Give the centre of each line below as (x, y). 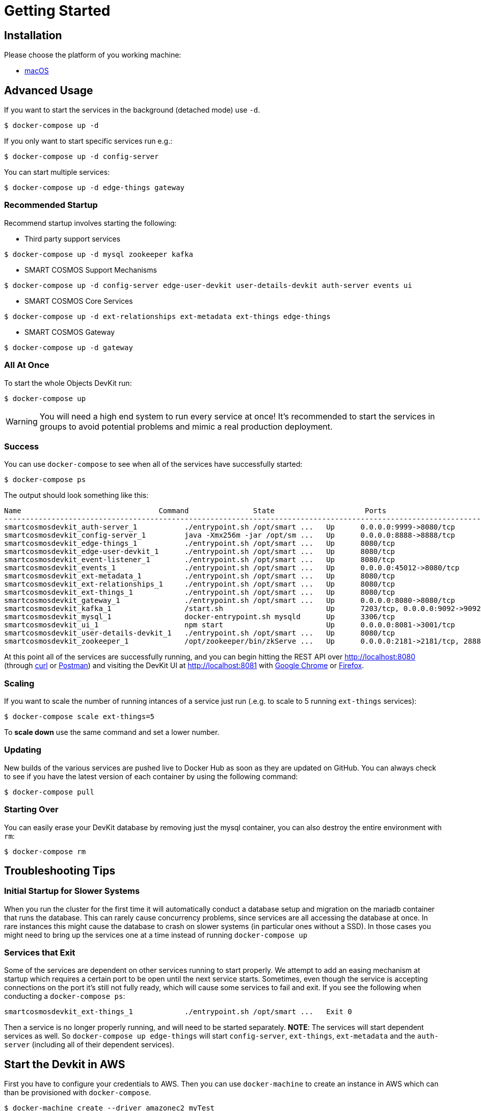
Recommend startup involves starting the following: (90, 223)
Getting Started (57, 11)
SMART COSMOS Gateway (70, 332)
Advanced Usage (49, 90)
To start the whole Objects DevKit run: (68, 383)
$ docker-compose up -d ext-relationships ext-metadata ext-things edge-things (167, 316)
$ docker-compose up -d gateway (69, 347)
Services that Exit (40, 953)
